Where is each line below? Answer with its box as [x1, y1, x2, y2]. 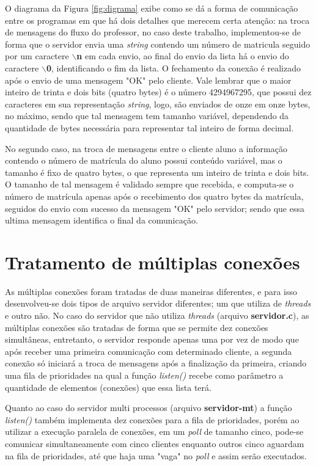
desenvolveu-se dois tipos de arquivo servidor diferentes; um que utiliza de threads [5, 297, 311, 310]
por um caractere [5, 49, 69, 62]
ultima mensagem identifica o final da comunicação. [5, 214, 198, 227]
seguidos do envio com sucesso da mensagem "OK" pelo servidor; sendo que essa [5, 202, 304, 214]
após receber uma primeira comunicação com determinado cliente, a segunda [5, 344, 292, 357]
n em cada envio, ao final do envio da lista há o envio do [76, 49, 289, 62]
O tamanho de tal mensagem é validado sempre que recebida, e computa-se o [5, 178, 294, 191]
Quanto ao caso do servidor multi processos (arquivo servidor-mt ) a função [5, 401, 292, 414]
